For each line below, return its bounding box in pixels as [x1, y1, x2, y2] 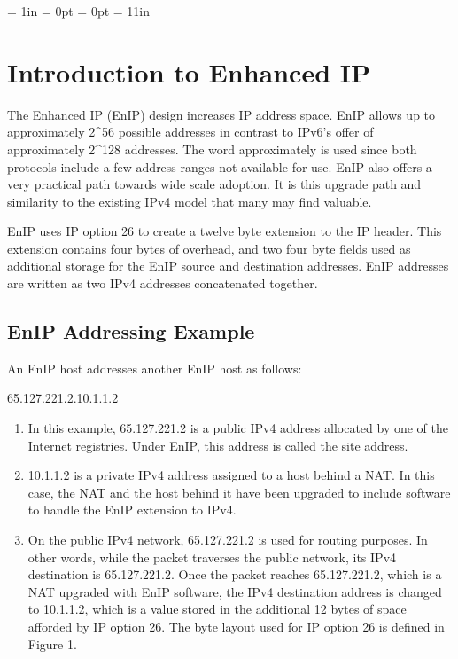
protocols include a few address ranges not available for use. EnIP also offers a [7, 157, 432, 176]
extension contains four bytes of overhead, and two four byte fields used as [7, 239, 411, 257]
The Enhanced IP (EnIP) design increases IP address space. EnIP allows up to [7, 105, 436, 123]
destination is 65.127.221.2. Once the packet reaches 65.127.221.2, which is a [27, 565, 442, 584]
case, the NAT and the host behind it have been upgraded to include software [27, 482, 451, 501]
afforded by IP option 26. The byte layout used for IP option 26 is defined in [27, 616, 445, 635]
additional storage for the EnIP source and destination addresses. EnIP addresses [7, 256, 449, 275]
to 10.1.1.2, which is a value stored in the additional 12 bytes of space [27, 600, 407, 618]
